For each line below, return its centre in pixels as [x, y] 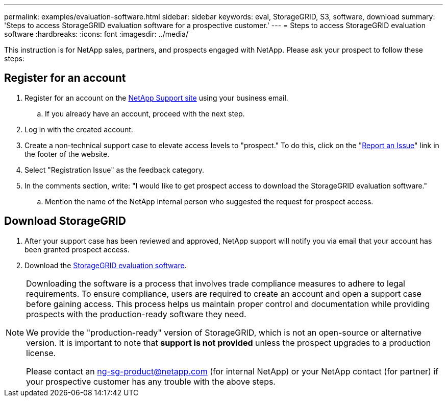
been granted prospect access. [77, 249]
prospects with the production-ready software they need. [136, 314]
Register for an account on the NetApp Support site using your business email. [156, 98]
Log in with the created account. [79, 129]
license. [41, 353]
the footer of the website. [67, 154]
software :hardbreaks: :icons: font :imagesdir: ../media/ [96, 34]
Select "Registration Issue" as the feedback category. [114, 170]
